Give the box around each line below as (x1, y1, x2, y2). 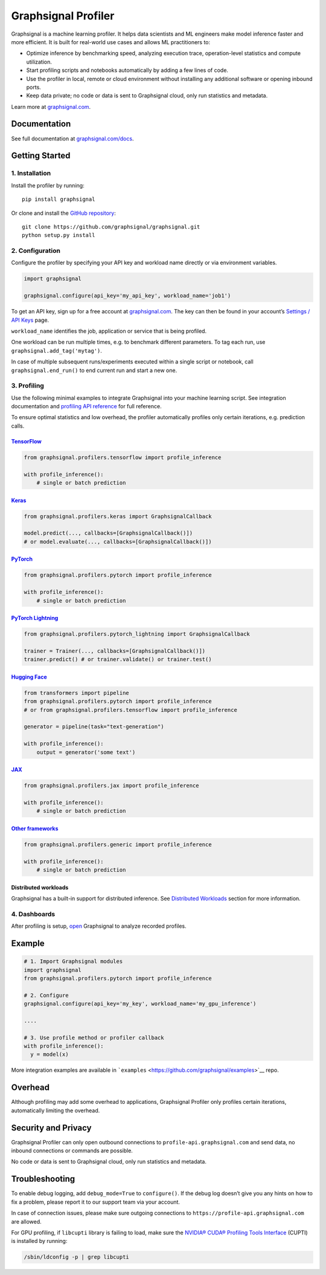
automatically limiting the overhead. (11, 1107, 100, 1114)
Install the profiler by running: (11, 181, 85, 189)
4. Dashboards (11, 910, 56, 918)
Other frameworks (11, 824, 59, 832)
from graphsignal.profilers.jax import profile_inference (24, 782, 199, 789)
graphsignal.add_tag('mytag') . (11, 347, 103, 354)
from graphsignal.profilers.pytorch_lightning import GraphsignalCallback (24, 631, 251, 637)
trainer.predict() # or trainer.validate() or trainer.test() (24, 656, 212, 663)
